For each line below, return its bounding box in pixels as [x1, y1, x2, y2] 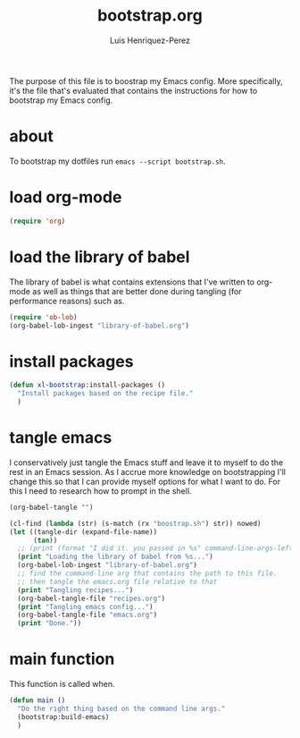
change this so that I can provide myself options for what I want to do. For [9, 476, 281, 487]
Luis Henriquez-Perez [110, 35, 190, 46]
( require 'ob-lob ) [9, 312, 78, 322]
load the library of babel [9, 247, 190, 267]
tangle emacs [9, 428, 112, 448]
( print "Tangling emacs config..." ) [17, 602, 154, 611]
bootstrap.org [97, 5, 203, 26]
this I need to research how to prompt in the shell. [9, 485, 192, 496]
